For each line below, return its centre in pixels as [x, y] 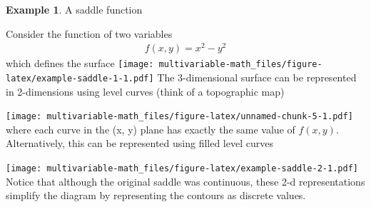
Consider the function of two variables [89, 33]
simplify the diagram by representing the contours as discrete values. [156, 195]
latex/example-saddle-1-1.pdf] [80, 78]
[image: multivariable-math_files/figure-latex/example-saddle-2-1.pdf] [182, 169]
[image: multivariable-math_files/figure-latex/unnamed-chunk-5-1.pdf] [179, 117]
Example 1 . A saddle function [74, 9]
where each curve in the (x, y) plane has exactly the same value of [151, 129]
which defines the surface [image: [80, 63]
